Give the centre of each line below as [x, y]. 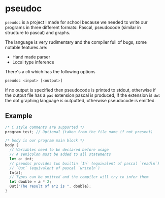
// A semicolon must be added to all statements [60, 154]
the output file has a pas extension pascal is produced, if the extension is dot [83, 95]
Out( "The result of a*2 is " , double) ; [50, 186]
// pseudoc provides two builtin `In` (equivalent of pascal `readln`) [85, 163]
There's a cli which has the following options [50, 71]
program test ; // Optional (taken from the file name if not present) [79, 132]
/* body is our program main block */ [45, 141]
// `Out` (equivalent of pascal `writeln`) [55, 168]
